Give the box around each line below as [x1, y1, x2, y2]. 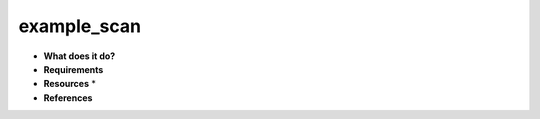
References [43, 91, 93, 104]
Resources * [43, 78, 97, 90]
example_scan [18, 15, 142, 37]
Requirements [43, 63, 104, 75]
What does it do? [43, 50, 116, 62]
